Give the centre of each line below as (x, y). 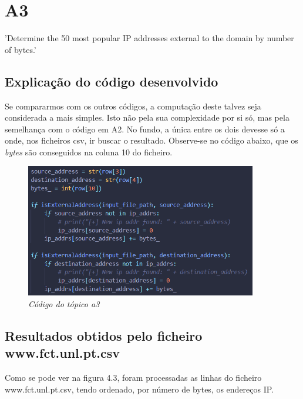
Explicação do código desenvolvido (112, 81)
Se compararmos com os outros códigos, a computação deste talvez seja (133, 106)
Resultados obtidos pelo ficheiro (104, 335)
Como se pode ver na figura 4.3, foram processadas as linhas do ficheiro (133, 378)
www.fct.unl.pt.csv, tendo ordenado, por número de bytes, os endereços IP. (139, 389)
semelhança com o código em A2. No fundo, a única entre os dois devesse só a (145, 129)
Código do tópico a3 (64, 303)
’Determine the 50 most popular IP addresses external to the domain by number (149, 38)
